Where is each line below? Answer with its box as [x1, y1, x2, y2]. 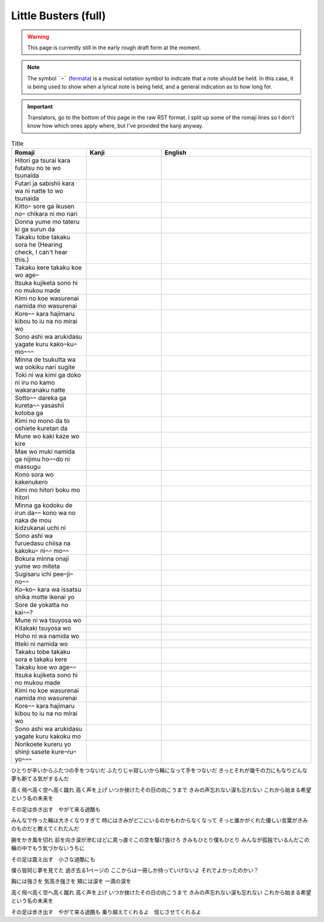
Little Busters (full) [11, 9, 106, 22]
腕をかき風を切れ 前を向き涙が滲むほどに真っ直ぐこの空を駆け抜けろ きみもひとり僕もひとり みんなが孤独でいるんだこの [11, 836, 310, 843]
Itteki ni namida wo [14, 640, 68, 649]
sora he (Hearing [14, 240, 63, 249]
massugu [14, 463, 41, 471]
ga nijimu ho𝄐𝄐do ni [14, 455, 70, 463]
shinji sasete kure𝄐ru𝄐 [14, 748, 77, 756]
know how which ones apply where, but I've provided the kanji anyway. [27, 122, 204, 129]
